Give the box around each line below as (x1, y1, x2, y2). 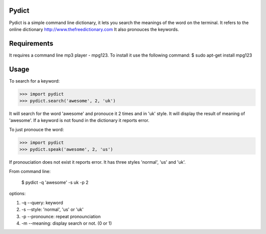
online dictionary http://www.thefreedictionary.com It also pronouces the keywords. (9, 26, 179, 32)
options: (9, 191, 26, 197)
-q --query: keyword (21, 200, 64, 205)
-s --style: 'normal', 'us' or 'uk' (21, 206, 84, 212)
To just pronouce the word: (9, 126, 64, 132)
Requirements (9, 39, 54, 48)
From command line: (9, 168, 51, 174)
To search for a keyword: (9, 78, 60, 84)
